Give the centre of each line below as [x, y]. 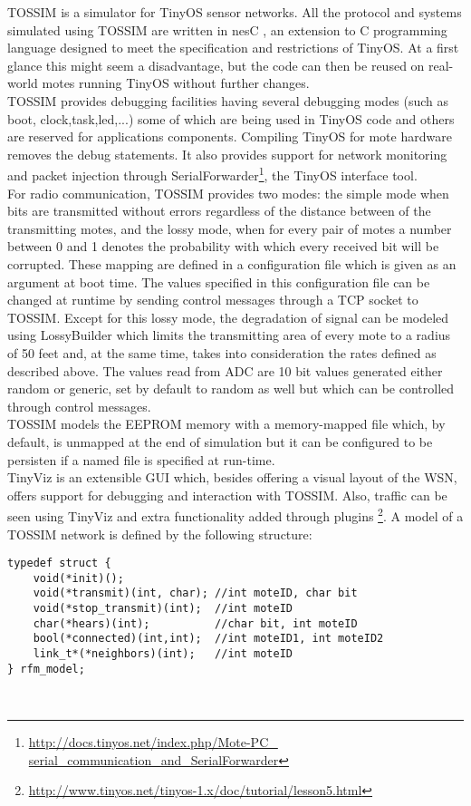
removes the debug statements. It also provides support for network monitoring [227, 154]
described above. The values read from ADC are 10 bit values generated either [225, 370]
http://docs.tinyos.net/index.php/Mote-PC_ [153, 741]
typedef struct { [59, 563]
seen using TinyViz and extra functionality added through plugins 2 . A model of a [235, 515]
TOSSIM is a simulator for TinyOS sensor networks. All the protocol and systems [235, 12]
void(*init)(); [78, 578]
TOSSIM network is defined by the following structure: [160, 534]
